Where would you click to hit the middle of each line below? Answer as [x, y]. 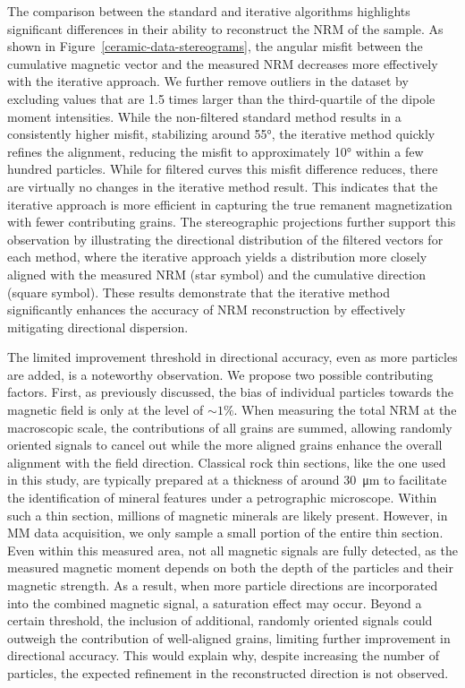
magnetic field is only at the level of [106, 410]
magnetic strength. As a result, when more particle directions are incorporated [223, 585]
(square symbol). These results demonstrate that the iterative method [199, 292]
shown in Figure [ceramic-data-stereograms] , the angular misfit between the [215, 46]
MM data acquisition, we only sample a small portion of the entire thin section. [225, 533]
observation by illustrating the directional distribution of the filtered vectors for [225, 239]
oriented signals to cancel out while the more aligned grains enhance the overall [225, 445]
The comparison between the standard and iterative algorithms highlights [209, 11]
